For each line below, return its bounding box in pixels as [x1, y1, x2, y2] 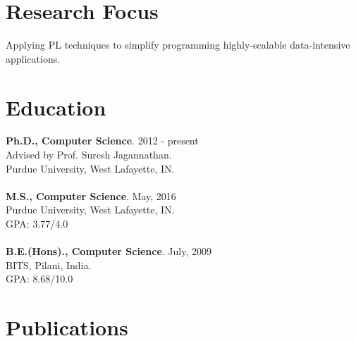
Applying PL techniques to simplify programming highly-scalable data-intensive [6, 37, 350, 52]
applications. [6, 51, 61, 66]
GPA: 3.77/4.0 [6, 216, 68, 230]
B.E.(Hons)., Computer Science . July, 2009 [6, 244, 211, 259]
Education [6, 92, 106, 121]
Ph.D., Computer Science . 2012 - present [6, 133, 199, 148]
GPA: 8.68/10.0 [6, 271, 73, 286]
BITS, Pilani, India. [6, 257, 92, 272]
